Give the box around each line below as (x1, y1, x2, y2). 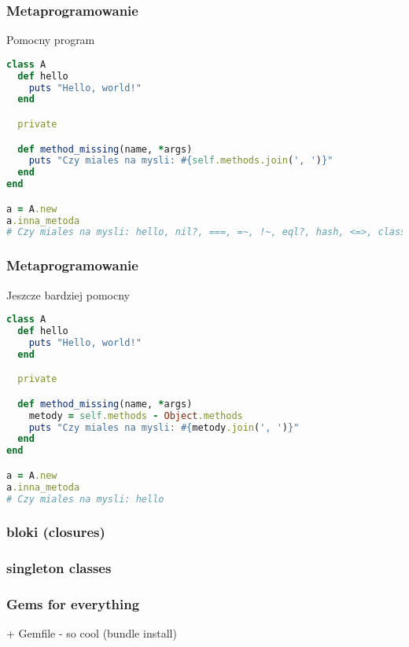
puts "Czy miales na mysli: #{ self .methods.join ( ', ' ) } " (28, 155, 333, 167)
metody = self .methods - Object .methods (28, 410, 243, 421)
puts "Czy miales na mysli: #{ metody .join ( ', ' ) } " (28, 421, 300, 433)
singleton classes (6, 558, 112, 578)
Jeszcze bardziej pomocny (6, 286, 131, 303)
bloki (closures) (6, 522, 105, 542)
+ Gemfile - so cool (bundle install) (6, 625, 177, 641)
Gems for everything (6, 594, 140, 614)
